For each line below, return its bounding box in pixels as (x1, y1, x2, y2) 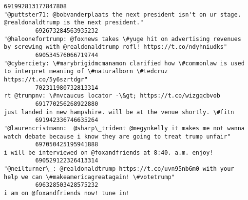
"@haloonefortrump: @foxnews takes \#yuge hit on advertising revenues (4, 35, 241, 42)
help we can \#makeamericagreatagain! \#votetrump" (4, 173, 175, 180)
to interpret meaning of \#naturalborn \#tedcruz (4, 68, 168, 75)
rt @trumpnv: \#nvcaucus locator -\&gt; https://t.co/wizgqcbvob (4, 92, 220, 100)
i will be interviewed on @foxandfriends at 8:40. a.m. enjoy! (4, 149, 213, 156)
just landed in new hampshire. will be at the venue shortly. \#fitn (4, 108, 234, 116)
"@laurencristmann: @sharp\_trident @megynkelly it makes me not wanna (4, 124, 245, 132)
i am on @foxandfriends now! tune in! (4, 190, 130, 197)
